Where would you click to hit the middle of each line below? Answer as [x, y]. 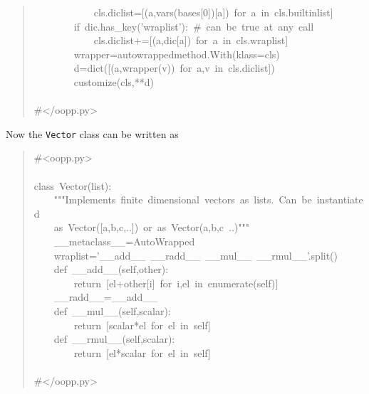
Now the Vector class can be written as [92, 133]
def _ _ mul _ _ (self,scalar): [112, 310]
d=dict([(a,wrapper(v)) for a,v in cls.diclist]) [174, 68]
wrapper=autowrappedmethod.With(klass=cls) [177, 54]
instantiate [340, 199]
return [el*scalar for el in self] [142, 352]
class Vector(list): [73, 185]
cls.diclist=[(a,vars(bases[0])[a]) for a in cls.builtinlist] [213, 12]
